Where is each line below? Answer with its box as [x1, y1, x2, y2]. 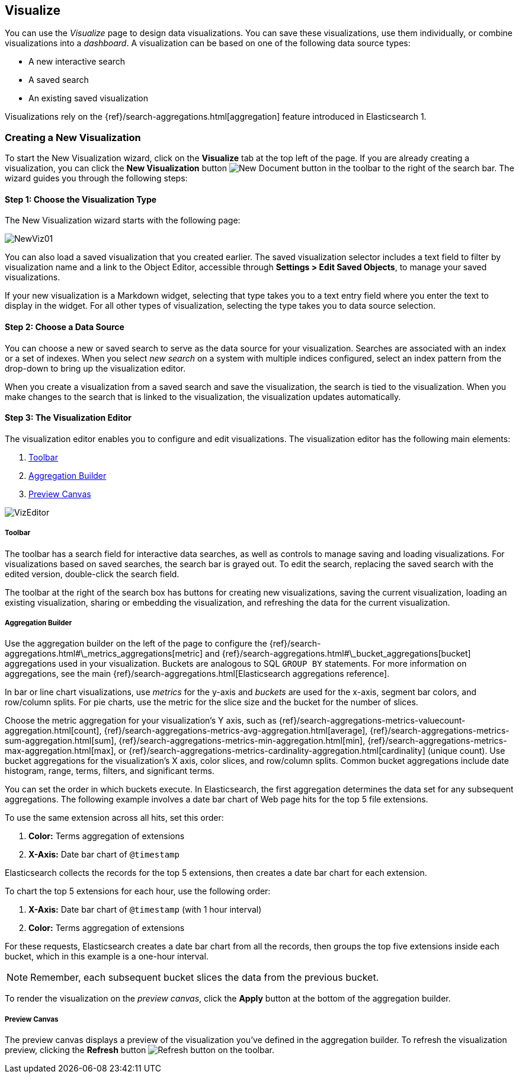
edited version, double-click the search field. [5, 568, 180, 579]
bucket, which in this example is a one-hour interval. [5, 951, 209, 962]
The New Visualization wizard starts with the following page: [5, 215, 241, 226]
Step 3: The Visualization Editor [5, 412, 132, 423]
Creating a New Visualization [5, 131, 141, 143]
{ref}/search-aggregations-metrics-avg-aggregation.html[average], [104, 725, 368, 736]
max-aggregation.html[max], [5, 746, 116, 756]
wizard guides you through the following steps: [5, 173, 188, 184]
